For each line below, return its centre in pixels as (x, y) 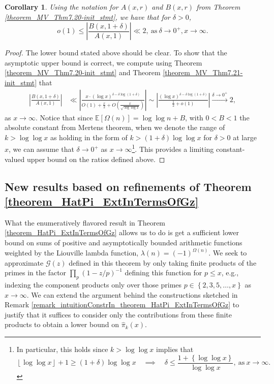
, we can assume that (41, 149)
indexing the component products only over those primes (93, 285)
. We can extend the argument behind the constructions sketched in (132, 294)
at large (245, 137)
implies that (175, 349)
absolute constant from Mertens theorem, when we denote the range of (115, 127)
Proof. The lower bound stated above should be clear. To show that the (116, 53)
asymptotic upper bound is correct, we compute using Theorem (103, 62)
